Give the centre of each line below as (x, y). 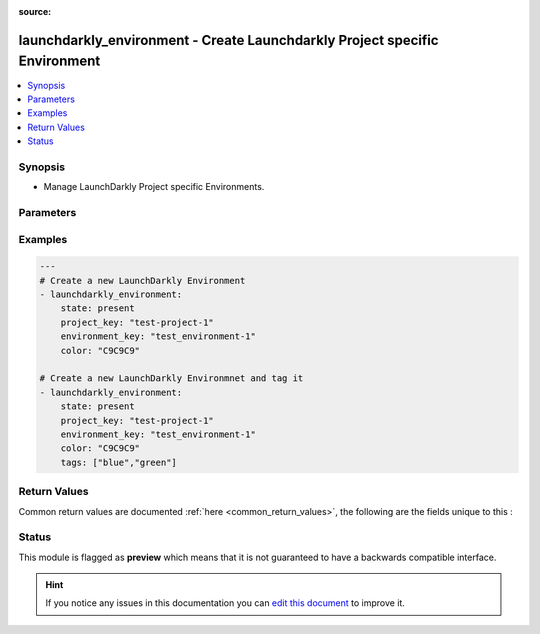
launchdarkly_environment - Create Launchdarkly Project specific (228, 40)
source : (35, 11)
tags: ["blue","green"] (118, 462)
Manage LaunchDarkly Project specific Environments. (154, 187)
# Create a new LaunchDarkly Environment (142, 280)
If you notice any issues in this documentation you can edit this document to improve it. (225, 603)
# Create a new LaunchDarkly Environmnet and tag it (171, 378)
